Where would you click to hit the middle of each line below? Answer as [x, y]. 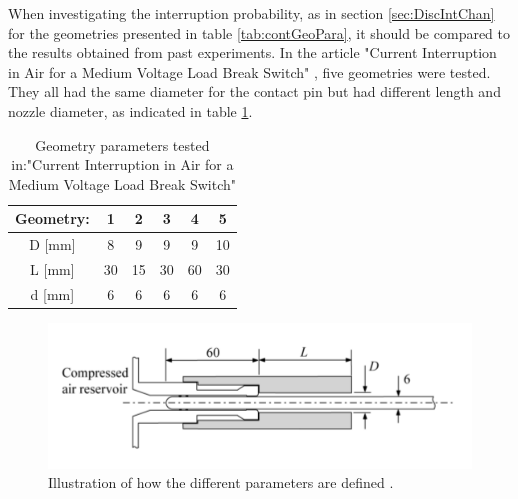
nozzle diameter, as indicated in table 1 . [130, 110]
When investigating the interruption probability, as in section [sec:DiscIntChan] [251, 13]
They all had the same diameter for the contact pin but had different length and [254, 91]
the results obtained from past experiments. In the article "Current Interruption [252, 52]
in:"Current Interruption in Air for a [122, 164]
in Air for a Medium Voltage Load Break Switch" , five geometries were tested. [249, 71]
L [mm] [52, 269]
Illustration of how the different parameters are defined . [221, 482]
